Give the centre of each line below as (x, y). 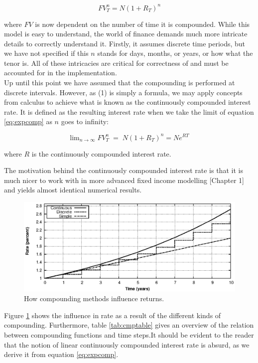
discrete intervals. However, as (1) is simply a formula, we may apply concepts (123, 92)
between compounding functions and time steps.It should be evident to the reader (129, 335)
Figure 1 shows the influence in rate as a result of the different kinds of (113, 315)
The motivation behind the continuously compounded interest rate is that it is (124, 170)
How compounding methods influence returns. (94, 298)
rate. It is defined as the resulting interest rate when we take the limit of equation (129, 111)
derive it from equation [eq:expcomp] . (61, 354)
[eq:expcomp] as (28, 121)
